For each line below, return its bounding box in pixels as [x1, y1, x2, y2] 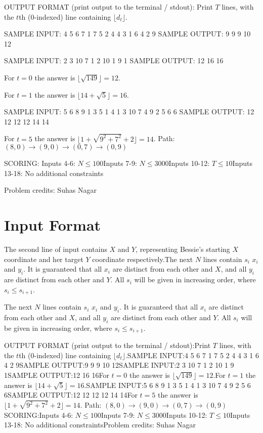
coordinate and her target [4, 253, 83, 264]
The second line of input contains [4, 244, 107, 254]
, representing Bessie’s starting [136, 244, 230, 254]
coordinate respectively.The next [92, 253, 193, 264]
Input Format [4, 214, 101, 235]
